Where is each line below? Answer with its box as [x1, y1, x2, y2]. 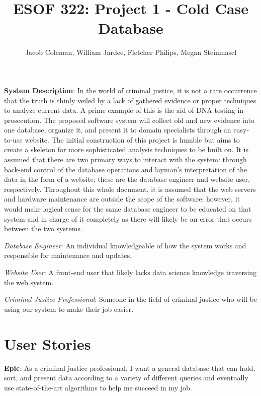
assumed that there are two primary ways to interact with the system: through [4, 154, 247, 165]
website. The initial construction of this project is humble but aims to [25, 134, 240, 145]
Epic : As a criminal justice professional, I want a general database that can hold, [4, 362, 255, 373]
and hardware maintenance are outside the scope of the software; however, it [4, 193, 240, 204]
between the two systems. [4, 223, 82, 234]
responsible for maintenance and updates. [4, 250, 132, 260]
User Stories [4, 333, 91, 354]
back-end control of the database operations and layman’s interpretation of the [4, 164, 247, 174]
